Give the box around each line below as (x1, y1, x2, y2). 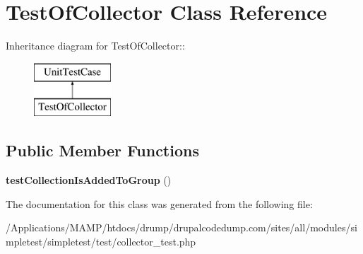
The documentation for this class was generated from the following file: (6, 196, 313, 211)
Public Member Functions (6, 139, 199, 161)
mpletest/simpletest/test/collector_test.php (6, 233, 196, 248)
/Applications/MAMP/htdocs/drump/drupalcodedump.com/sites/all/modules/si (6, 220, 357, 235)
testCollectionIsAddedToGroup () (6, 173, 172, 187)
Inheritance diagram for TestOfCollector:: (6, 38, 185, 53)
